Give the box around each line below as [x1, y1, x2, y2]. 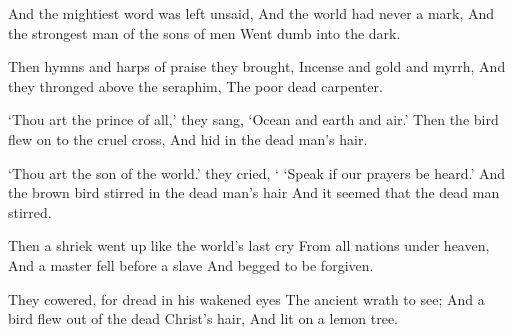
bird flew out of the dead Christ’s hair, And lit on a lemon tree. [8, 308, 398, 329]
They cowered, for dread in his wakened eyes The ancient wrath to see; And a [8, 288, 485, 309]
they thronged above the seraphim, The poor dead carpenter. [8, 75, 383, 96]
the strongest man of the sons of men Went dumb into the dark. [8, 22, 401, 43]
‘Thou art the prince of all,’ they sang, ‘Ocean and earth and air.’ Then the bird [8, 109, 499, 130]
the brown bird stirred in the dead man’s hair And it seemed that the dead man [8, 182, 500, 203]
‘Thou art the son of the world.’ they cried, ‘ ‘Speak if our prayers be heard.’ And [8, 162, 506, 183]
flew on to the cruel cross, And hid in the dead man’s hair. [8, 128, 368, 149]
